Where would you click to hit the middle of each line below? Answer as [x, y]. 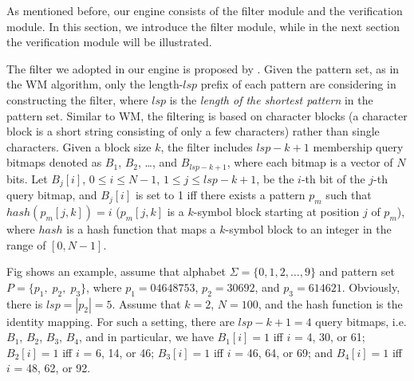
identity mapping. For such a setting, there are [120, 321]
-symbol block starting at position [276, 212]
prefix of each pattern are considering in [298, 84]
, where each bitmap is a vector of [310, 162]
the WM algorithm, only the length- [95, 84]
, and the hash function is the [330, 303]
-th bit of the [333, 178]
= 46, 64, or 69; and [284, 352]
